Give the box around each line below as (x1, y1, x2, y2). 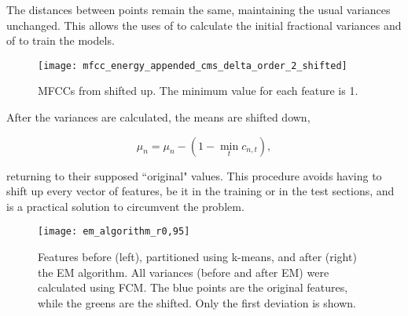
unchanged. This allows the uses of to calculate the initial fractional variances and (6, 16, 402, 33)
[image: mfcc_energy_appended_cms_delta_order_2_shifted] (38, 60, 347, 71)
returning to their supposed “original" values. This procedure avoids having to (6, 167, 382, 183)
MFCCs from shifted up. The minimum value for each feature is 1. (38, 82, 358, 99)
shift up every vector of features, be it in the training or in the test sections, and (6, 183, 395, 199)
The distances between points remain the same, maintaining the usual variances (6, 2, 391, 17)
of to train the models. (6, 32, 115, 49)
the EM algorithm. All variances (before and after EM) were (38, 263, 329, 280)
